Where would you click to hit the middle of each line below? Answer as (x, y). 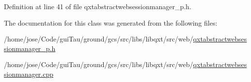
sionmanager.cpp (29, 74)
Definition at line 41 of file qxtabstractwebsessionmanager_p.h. (98, 6)
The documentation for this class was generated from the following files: (111, 22)
